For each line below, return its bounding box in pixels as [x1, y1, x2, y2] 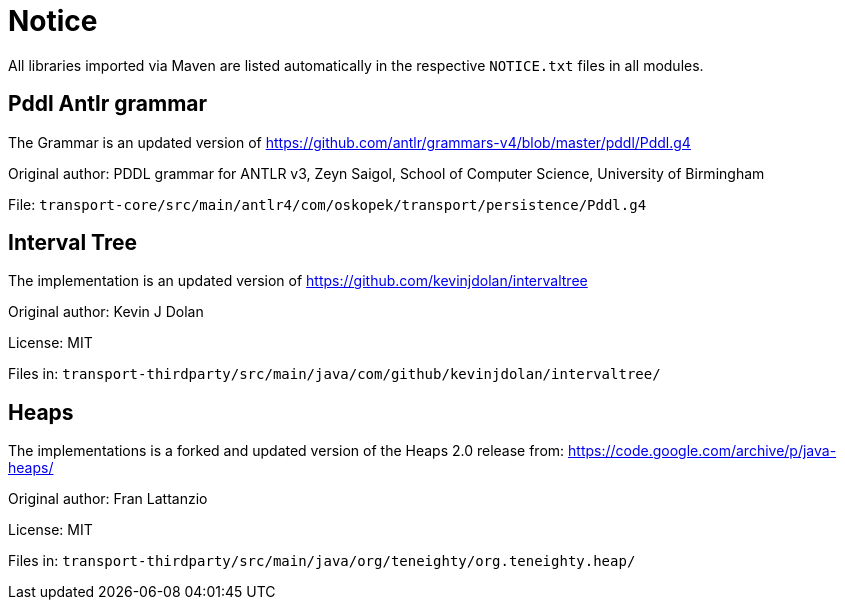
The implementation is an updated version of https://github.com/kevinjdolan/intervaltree [8, 272, 588, 290]
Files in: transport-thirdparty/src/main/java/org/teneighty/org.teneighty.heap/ [8, 552, 636, 570]
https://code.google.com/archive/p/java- [568, 442, 837, 460]
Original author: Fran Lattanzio [8, 490, 208, 508]
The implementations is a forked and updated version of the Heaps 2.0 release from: [8, 442, 565, 460]
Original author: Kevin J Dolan [8, 303, 204, 321]
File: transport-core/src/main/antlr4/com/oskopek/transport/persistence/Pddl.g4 [8, 195, 647, 213]
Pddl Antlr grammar [8, 91, 208, 117]
